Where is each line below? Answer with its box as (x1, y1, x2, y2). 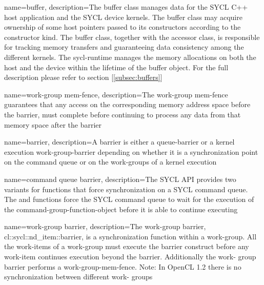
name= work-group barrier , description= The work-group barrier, (4, 221, 206, 232)
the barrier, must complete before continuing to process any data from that (4, 109, 241, 119)
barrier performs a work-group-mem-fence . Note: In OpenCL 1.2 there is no (4, 261, 241, 272)
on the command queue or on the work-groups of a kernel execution (4, 156, 217, 167)
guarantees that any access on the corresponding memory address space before (4, 99, 251, 110)
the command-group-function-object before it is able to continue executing (4, 203, 238, 214)
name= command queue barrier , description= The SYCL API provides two (4, 173, 236, 184)
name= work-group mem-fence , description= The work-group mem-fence (4, 89, 228, 99)
